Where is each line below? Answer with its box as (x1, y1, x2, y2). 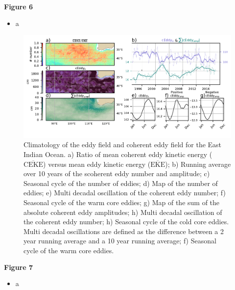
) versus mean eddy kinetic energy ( (43, 158, 151, 169)
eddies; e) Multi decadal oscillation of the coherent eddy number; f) (23, 187, 226, 198)
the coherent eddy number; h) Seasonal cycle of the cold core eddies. (23, 216, 229, 227)
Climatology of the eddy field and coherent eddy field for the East (23, 139, 222, 150)
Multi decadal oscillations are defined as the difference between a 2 (23, 226, 224, 236)
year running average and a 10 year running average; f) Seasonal (23, 236, 216, 246)
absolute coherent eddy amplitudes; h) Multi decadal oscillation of (23, 207, 222, 217)
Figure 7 (4, 262, 33, 272)
